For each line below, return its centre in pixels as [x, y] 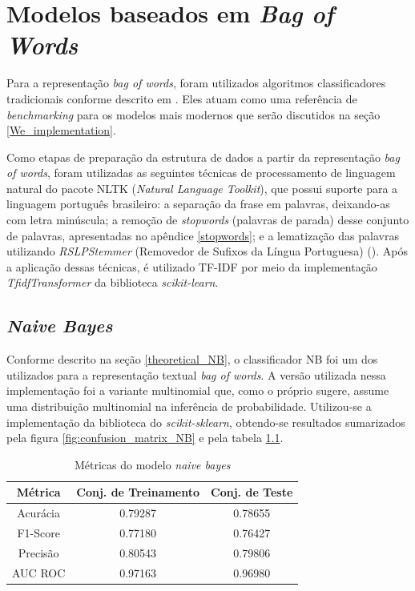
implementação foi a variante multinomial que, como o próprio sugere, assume [198, 390]
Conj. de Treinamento [138, 492]
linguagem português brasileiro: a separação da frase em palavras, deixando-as [198, 204]
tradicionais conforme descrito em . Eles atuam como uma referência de [182, 98]
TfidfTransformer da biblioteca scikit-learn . [113, 282]
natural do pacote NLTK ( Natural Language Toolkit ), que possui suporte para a [202, 188]
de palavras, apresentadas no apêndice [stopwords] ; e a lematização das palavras [203, 235]
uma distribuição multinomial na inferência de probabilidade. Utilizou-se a [189, 406]
